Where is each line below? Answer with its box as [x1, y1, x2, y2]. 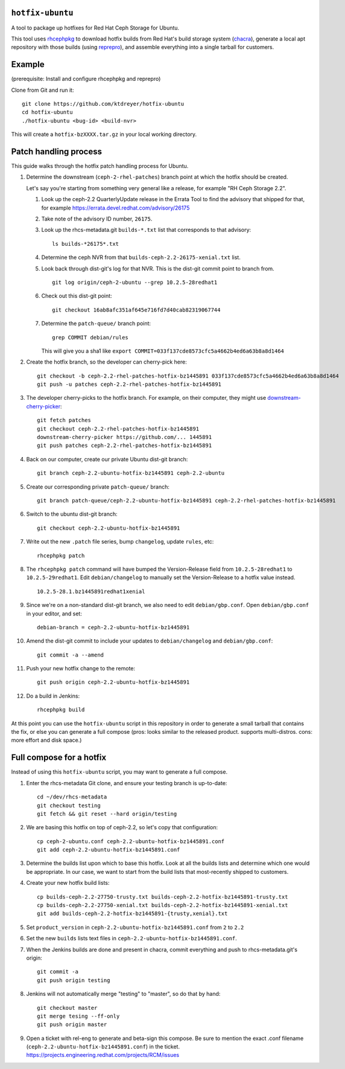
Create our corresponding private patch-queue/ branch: [26, 483, 170, 490]
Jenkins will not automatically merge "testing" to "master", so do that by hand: [26, 990, 221, 998]
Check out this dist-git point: [41, 292, 112, 300]
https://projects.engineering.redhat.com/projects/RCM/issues [26, 1051, 180, 1059]
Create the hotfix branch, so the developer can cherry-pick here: [26, 358, 187, 365]
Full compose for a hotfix [11, 753, 107, 763]
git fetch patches [37, 417, 92, 424]
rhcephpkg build [37, 707, 85, 713]
